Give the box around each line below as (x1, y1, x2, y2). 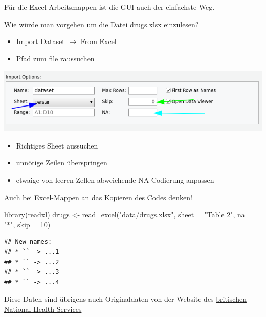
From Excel (80, 36, 117, 47)
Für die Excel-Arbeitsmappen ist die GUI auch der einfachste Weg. (4, 2, 215, 12)
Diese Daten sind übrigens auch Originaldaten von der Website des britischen (4, 293, 247, 304)
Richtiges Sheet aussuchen (16, 140, 98, 151)
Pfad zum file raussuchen (16, 53, 95, 64)
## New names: (4, 238, 52, 246)
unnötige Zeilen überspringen (16, 157, 107, 168)
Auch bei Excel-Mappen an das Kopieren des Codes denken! (4, 192, 192, 202)
